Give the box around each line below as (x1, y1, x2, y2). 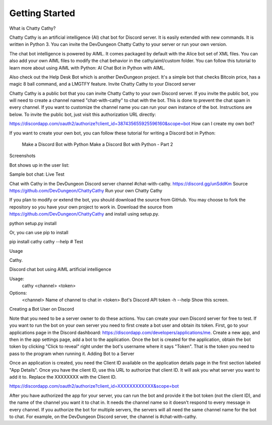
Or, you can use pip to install (9, 229, 69, 235)
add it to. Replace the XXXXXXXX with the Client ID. (9, 374, 117, 380)
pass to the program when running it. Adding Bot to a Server (9, 350, 134, 357)
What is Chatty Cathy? (9, 25, 56, 31)
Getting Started (9, 8, 76, 19)
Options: (9, 290, 27, 296)
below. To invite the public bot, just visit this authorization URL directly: (9, 111, 156, 117)
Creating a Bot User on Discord (9, 306, 74, 312)
